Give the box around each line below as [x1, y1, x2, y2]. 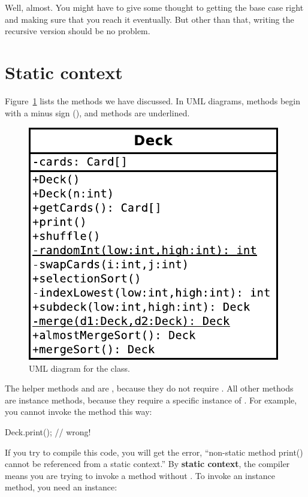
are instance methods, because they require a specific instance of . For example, [5, 393, 297, 406]
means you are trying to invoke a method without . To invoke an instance [5, 469, 275, 481]
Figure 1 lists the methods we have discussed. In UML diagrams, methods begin [5, 94, 301, 107]
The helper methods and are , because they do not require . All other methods [5, 382, 294, 394]
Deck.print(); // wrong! [5, 426, 91, 438]
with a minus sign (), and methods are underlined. [5, 106, 190, 119]
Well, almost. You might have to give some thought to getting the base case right [5, 1, 304, 13]
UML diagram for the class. [29, 362, 130, 374]
